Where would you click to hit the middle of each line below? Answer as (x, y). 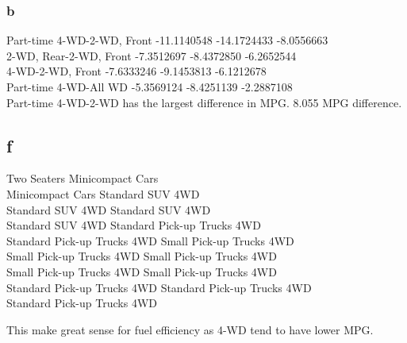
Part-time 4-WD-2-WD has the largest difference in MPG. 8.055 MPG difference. (204, 102)
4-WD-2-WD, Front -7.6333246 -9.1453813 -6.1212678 (136, 71)
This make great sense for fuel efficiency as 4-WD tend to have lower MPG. (190, 329)
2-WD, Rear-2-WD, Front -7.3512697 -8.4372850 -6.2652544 (152, 55)
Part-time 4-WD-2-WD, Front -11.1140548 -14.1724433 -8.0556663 (167, 40)
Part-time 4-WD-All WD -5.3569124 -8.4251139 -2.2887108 (150, 87)
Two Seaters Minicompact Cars (83, 178)
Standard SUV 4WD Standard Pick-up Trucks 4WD (134, 225)
